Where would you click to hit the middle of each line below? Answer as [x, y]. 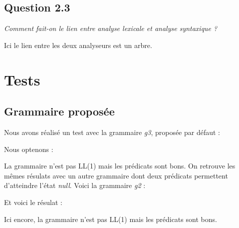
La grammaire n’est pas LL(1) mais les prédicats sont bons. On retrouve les [120, 166]
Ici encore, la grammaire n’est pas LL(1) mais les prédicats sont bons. [111, 219]
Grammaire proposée [59, 111]
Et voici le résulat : [33, 202]
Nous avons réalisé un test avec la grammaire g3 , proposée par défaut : [112, 132]
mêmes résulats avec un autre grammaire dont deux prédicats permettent [116, 175]
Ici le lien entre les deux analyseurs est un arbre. [78, 45]
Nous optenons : [29, 149]
